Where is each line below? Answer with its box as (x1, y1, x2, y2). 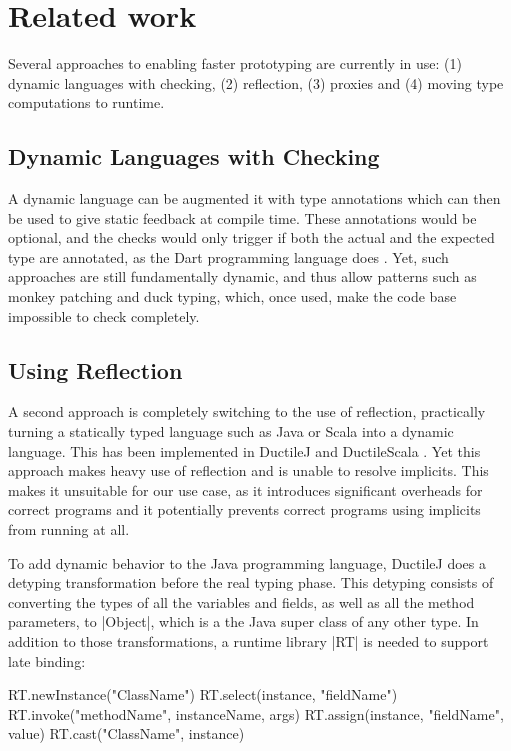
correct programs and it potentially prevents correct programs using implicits (8, 499, 481, 520)
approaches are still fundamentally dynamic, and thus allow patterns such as (8, 266, 477, 287)
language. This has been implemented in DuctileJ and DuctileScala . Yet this (8, 440, 481, 461)
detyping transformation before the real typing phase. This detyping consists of (8, 572, 494, 593)
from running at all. (8, 519, 130, 540)
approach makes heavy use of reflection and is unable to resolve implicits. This (8, 460, 489, 481)
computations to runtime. (8, 92, 165, 113)
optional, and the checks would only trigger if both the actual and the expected (8, 227, 495, 248)
